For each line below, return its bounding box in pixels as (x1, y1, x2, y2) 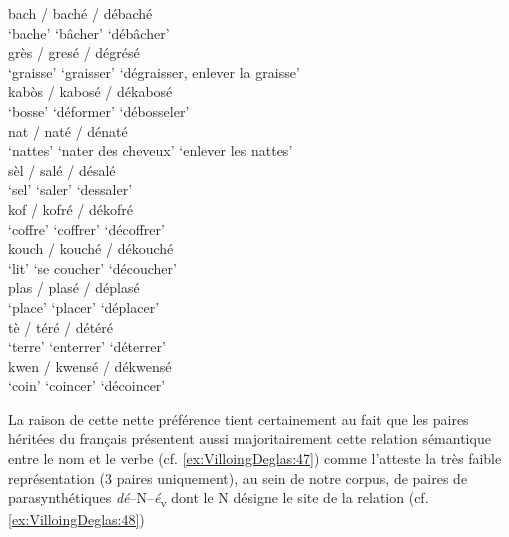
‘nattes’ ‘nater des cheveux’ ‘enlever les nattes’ (8, 140, 293, 161)
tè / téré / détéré (8, 316, 114, 337)
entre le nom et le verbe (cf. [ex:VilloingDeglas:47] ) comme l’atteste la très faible (8, 448, 502, 469)
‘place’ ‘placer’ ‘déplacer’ (8, 296, 160, 317)
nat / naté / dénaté (8, 120, 128, 141)
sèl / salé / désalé (8, 159, 116, 180)
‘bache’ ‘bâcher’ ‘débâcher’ (8, 22, 170, 43)
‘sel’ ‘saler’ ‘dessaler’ (8, 179, 133, 200)
